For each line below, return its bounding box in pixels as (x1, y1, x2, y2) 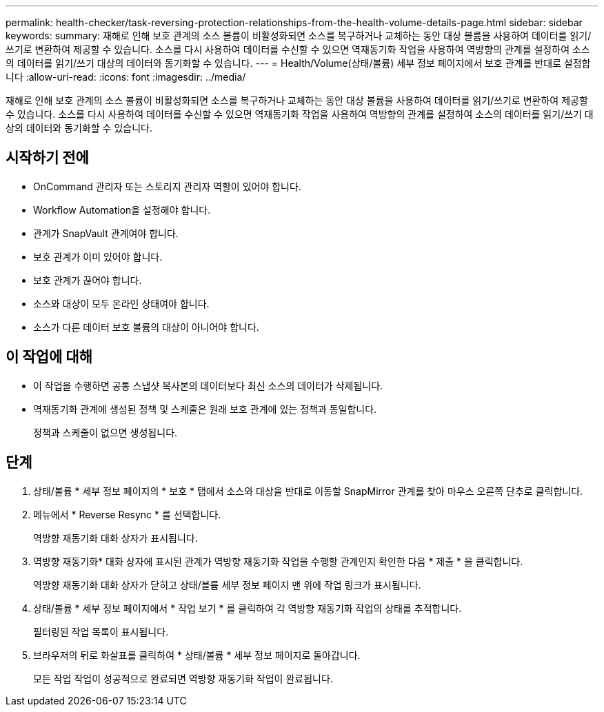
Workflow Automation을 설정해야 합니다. (33, 203, 211, 216)
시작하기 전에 (6, 149, 89, 167)
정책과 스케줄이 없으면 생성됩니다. (33, 426, 178, 438)
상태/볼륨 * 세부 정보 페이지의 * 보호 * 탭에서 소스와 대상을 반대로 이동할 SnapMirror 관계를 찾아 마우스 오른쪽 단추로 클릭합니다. (33, 485, 583, 497)
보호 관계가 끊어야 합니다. (33, 274, 142, 286)
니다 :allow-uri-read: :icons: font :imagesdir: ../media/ (6, 71, 246, 83)
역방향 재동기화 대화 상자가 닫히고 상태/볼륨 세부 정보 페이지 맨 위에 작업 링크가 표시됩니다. (33, 578, 421, 591)
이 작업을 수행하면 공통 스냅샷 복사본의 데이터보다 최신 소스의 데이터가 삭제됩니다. (33, 379, 383, 391)
